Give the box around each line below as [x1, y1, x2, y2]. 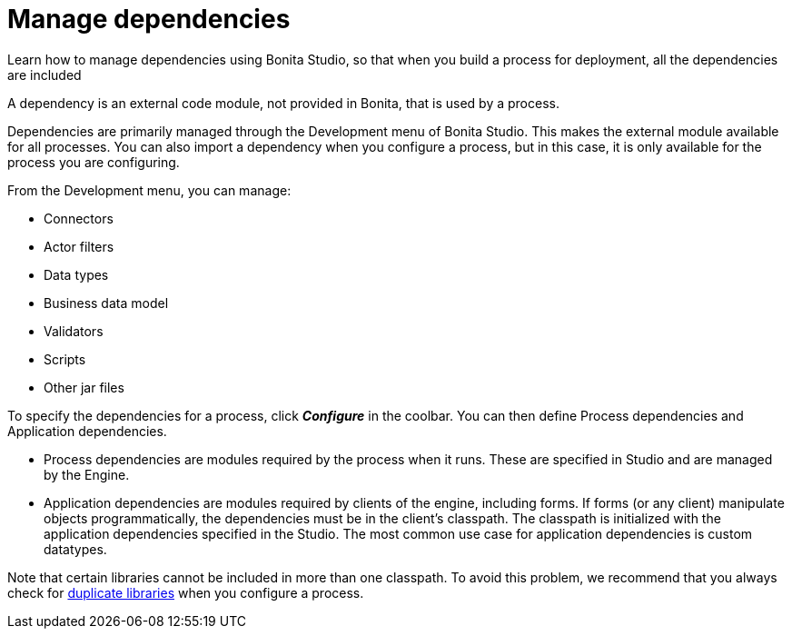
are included [7, 66, 82, 83]
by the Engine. [44, 466, 130, 482]
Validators [44, 323, 104, 339]
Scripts [44, 351, 86, 367]
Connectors [44, 210, 114, 226]
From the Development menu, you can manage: [7, 182, 292, 198]
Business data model [44, 294, 169, 311]
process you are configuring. [7, 154, 180, 170]
